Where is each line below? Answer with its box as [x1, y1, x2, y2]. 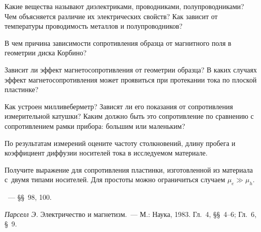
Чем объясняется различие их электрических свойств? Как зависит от [5, 11, 218, 21]
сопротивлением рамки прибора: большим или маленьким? [5, 120, 186, 131]
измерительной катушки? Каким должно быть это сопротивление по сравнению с [5, 111, 254, 121]
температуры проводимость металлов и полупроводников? [5, 21, 183, 31]
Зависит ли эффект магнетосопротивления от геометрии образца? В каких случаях [5, 64, 257, 74]
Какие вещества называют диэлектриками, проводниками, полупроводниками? [5, 1, 244, 11]
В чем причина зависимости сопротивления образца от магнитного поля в [5, 37, 231, 48]
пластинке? [5, 84, 39, 95]
